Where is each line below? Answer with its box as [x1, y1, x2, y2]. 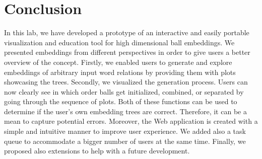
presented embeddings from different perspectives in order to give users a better [4, 47, 250, 57]
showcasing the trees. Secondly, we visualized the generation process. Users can [4, 76, 248, 87]
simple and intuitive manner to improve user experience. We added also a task [4, 126, 246, 136]
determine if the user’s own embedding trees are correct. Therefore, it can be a [4, 106, 247, 116]
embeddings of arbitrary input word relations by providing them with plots [4, 66, 236, 77]
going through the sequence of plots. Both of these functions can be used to [4, 96, 237, 107]
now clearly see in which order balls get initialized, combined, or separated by [4, 86, 244, 97]
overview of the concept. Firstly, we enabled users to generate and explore [4, 56, 232, 67]
